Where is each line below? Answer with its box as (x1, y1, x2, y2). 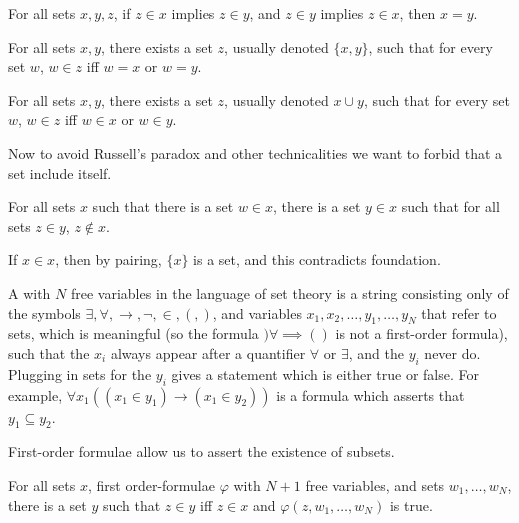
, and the (348, 342, 404, 363)
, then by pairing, (55, 249, 162, 270)
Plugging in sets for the (8, 363, 152, 384)
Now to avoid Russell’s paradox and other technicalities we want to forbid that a (8, 142, 503, 163)
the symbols (8, 302, 81, 323)
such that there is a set (92, 196, 234, 217)
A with (8, 282, 51, 303)
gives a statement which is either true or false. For (171, 363, 479, 384)
